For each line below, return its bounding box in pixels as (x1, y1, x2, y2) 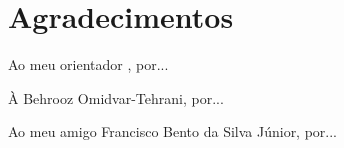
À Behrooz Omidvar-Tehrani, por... (8, 87, 224, 108)
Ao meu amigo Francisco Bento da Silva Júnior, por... (8, 121, 338, 142)
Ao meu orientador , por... (8, 54, 169, 75)
